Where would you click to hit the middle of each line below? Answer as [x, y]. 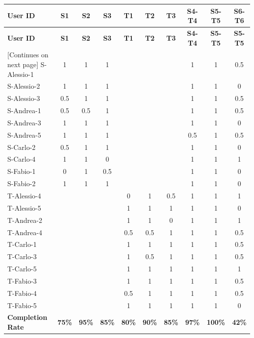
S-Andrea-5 [24, 134]
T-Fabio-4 [22, 293]
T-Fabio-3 [22, 280]
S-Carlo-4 [21, 159]
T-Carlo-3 [22, 256]
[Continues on [28, 55]
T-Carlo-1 [22, 244]
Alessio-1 [21, 74]
